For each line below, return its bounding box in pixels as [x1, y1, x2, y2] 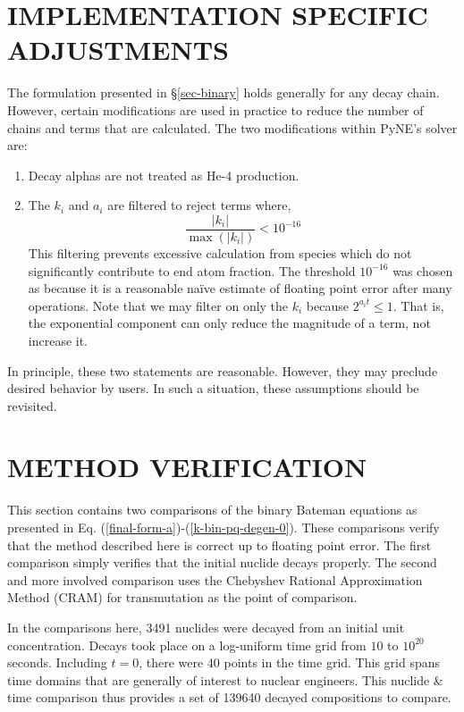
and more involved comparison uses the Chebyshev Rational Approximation [7, 570, 423, 589]
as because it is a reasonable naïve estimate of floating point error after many [28, 279, 452, 297]
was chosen [392, 261, 453, 280]
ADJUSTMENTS [7, 31, 229, 68]
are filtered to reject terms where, [107, 196, 291, 214]
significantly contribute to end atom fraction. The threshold [28, 261, 356, 280]
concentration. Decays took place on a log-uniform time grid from [7, 635, 367, 654]
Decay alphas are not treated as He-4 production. [28, 165, 299, 184]
